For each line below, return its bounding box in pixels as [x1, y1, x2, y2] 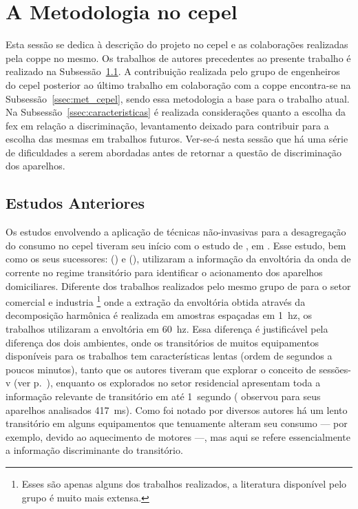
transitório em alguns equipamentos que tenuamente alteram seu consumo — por [6, 416, 348, 430]
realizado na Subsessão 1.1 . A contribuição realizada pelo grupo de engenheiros [6, 64, 340, 79]
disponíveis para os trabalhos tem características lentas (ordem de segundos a [6, 349, 333, 363]
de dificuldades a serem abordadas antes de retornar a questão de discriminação [6, 145, 341, 159]
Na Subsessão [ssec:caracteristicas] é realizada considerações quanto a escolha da [6, 105, 346, 119]
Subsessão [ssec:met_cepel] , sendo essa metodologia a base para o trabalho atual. [6, 91, 350, 105]
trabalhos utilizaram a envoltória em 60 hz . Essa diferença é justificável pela [6, 322, 328, 336]
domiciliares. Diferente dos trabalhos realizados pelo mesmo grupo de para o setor [6, 278, 351, 293]
